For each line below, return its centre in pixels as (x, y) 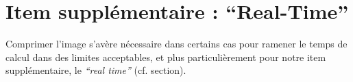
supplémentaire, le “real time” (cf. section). (96, 70)
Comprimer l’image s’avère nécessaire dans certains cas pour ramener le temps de (176, 44)
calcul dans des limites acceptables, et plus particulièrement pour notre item (166, 57)
